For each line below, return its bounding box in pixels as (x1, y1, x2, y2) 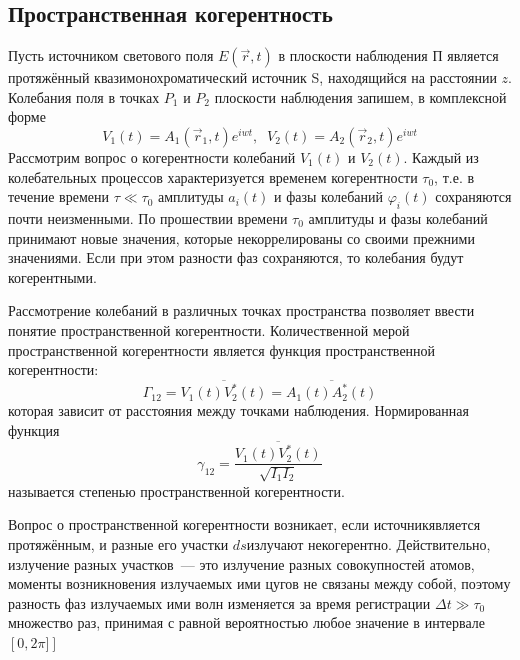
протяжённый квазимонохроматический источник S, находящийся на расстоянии (8, 67, 497, 88)
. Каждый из (403, 146, 479, 167)
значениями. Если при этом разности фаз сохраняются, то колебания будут (8, 247, 464, 268)
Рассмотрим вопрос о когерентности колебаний (8, 146, 296, 167)
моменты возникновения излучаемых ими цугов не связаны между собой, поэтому (8, 573, 511, 594)
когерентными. (8, 266, 97, 287)
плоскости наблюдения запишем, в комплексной (214, 86, 507, 107)
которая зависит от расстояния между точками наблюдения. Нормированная (8, 400, 469, 421)
